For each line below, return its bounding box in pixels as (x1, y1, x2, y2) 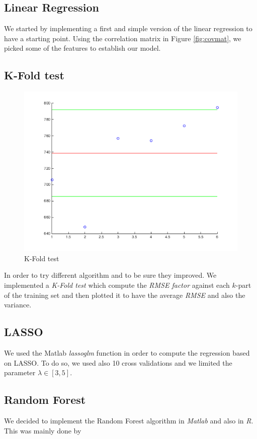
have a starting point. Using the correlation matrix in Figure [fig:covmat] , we (4, 33, 241, 43)
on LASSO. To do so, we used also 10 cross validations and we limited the (4, 357, 232, 368)
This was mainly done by (4, 425, 81, 435)
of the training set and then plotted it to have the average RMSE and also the (4, 289, 245, 300)
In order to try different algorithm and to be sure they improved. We (4, 270, 217, 280)
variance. (4, 299, 32, 310)
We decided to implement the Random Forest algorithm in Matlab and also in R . (4, 415, 253, 425)
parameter (4, 367, 36, 378)
